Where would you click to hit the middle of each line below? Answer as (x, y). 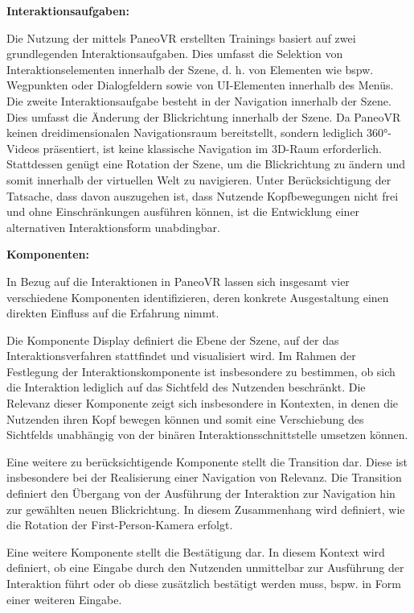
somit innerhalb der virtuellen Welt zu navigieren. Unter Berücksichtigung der (199, 179)
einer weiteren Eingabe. (64, 599)
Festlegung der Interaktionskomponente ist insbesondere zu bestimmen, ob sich (201, 371)
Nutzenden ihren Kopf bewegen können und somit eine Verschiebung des (185, 418)
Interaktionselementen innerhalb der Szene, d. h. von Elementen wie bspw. (190, 69)
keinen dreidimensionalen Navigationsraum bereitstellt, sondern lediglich (185, 133)
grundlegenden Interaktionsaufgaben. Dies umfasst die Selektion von (175, 54)
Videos (23, 148)
